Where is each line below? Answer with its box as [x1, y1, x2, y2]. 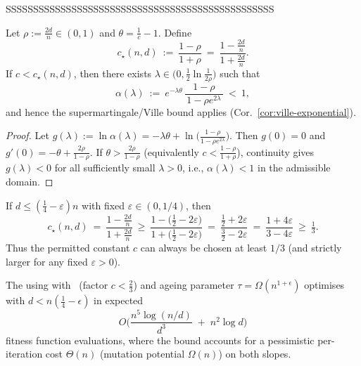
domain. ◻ [6, 174, 53, 189]
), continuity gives [236, 144, 315, 159]
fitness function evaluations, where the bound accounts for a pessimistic [6, 332, 315, 347]
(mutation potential [99, 346, 185, 361]
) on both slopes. [218, 346, 291, 361]
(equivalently [144, 144, 199, 159]
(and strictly [288, 240, 342, 255]
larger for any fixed [6, 254, 88, 268]
